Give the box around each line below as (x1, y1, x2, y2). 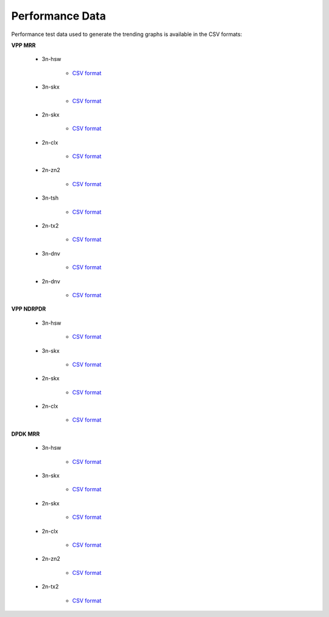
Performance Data (11, 9, 107, 23)
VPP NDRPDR (11, 305, 46, 312)
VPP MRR (11, 41, 36, 49)
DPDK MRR (11, 430, 40, 438)
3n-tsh (41, 194, 59, 201)
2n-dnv (41, 278, 60, 285)
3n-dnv (41, 250, 60, 257)
